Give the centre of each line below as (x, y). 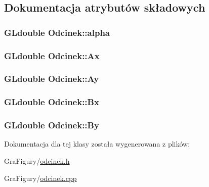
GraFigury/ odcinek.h (37, 160)
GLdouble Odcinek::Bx (52, 102)
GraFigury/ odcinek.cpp (40, 178)
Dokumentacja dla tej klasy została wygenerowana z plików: (97, 144)
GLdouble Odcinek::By (52, 125)
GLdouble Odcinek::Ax (52, 55)
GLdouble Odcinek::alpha (57, 32)
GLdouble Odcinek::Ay (52, 79)
